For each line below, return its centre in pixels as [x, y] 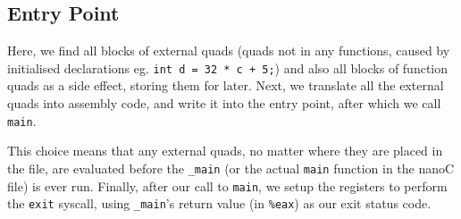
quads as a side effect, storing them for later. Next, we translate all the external [226, 85]
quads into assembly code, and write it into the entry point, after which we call [224, 103]
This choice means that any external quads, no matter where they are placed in [225, 151]
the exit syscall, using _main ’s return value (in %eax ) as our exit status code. [219, 203]
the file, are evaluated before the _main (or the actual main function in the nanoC [231, 168]
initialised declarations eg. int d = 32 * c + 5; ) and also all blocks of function [228, 67]
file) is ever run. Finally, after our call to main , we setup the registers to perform [227, 185]
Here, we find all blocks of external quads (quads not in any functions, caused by [229, 51]
